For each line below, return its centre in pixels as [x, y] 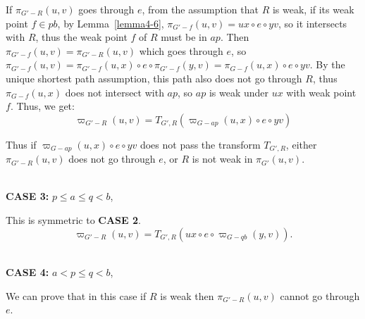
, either [301, 144]
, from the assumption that [200, 9]
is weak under [239, 92]
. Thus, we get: [42, 106]
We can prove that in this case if [76, 295]
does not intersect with [115, 92]
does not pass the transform [200, 144]
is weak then [187, 295]
